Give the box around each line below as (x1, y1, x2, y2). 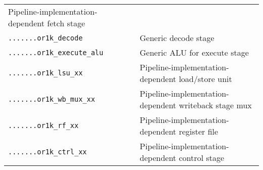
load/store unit (179, 73, 232, 84)
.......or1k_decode (8, 33, 83, 42)
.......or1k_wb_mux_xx (8, 95, 95, 103)
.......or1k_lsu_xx (8, 69, 83, 77)
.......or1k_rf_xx (8, 121, 79, 130)
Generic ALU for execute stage (140, 47, 249, 58)
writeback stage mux (179, 99, 252, 111)
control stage (179, 152, 225, 163)
